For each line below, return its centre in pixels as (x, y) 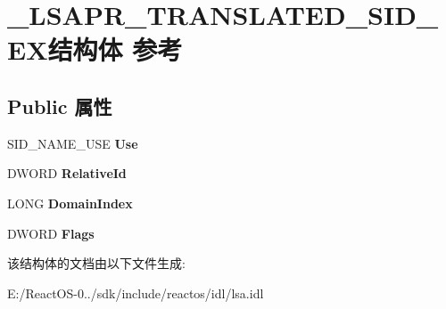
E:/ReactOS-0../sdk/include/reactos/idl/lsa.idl (136, 293)
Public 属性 (60, 106)
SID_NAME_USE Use (73, 143)
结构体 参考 (115, 49)
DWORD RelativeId (67, 173)
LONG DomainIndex (70, 203)
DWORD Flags (51, 233)
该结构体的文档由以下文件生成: (96, 263)
